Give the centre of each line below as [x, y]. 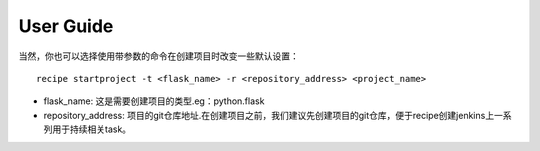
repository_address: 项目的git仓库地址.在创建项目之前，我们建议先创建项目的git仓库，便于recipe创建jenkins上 [269, 115]
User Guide [66, 26]
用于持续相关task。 [91, 129]
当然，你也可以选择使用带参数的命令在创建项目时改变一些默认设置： [158, 56]
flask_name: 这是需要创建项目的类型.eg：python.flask [154, 101]
